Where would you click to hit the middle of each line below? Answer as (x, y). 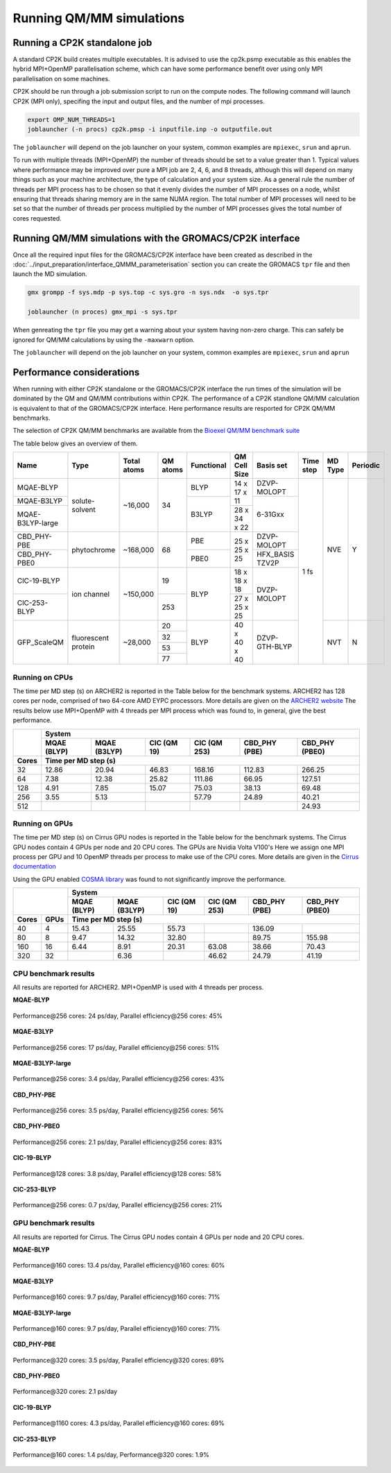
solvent (84, 510)
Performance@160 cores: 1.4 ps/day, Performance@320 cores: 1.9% (111, 1455)
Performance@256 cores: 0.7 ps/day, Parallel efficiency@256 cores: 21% (118, 1205)
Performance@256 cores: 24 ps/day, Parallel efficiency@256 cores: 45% (118, 1016)
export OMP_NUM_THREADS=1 (71, 119)
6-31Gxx (270, 514)
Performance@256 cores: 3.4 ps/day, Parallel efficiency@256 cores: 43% (119, 1079)
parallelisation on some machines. (61, 78)
